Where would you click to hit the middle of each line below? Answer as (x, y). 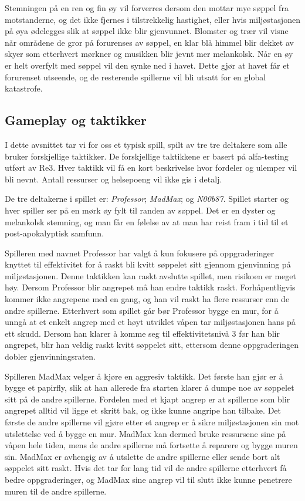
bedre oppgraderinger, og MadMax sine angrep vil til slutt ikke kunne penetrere (148, 479)
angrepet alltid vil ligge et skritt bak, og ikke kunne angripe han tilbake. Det (143, 410)
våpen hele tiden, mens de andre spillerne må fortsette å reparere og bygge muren (151, 445)
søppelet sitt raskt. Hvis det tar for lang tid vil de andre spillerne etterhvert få (146, 468)
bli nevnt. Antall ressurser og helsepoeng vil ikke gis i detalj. (113, 179)
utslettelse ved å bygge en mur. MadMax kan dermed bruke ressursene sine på (145, 433)
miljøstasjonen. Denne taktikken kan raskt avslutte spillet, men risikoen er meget (150, 275)
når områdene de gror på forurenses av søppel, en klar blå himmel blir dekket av (149, 42)
